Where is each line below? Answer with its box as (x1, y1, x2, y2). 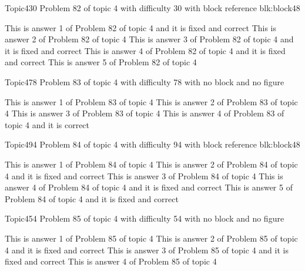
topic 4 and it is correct (5, 118, 90, 131)
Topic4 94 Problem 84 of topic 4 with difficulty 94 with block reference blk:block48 (5, 138, 300, 150)
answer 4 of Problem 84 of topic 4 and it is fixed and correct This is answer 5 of (5, 181, 293, 193)
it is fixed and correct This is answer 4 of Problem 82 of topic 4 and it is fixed (5, 44, 286, 56)
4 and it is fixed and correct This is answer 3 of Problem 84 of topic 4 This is (5, 169, 283, 182)
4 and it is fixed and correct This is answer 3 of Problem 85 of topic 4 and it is (5, 243, 289, 256)
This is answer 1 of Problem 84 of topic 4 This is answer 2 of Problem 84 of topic (5, 158, 298, 170)
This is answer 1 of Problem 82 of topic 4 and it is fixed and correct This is (5, 21, 276, 34)
